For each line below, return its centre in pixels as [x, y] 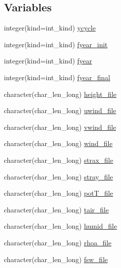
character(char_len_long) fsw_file [56, 259]
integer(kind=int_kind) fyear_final [57, 77]
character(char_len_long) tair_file [56, 209]
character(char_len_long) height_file [60, 94]
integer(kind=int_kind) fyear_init [56, 44]
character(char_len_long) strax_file [59, 160]
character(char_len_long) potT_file [59, 193]
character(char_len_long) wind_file [58, 143]
